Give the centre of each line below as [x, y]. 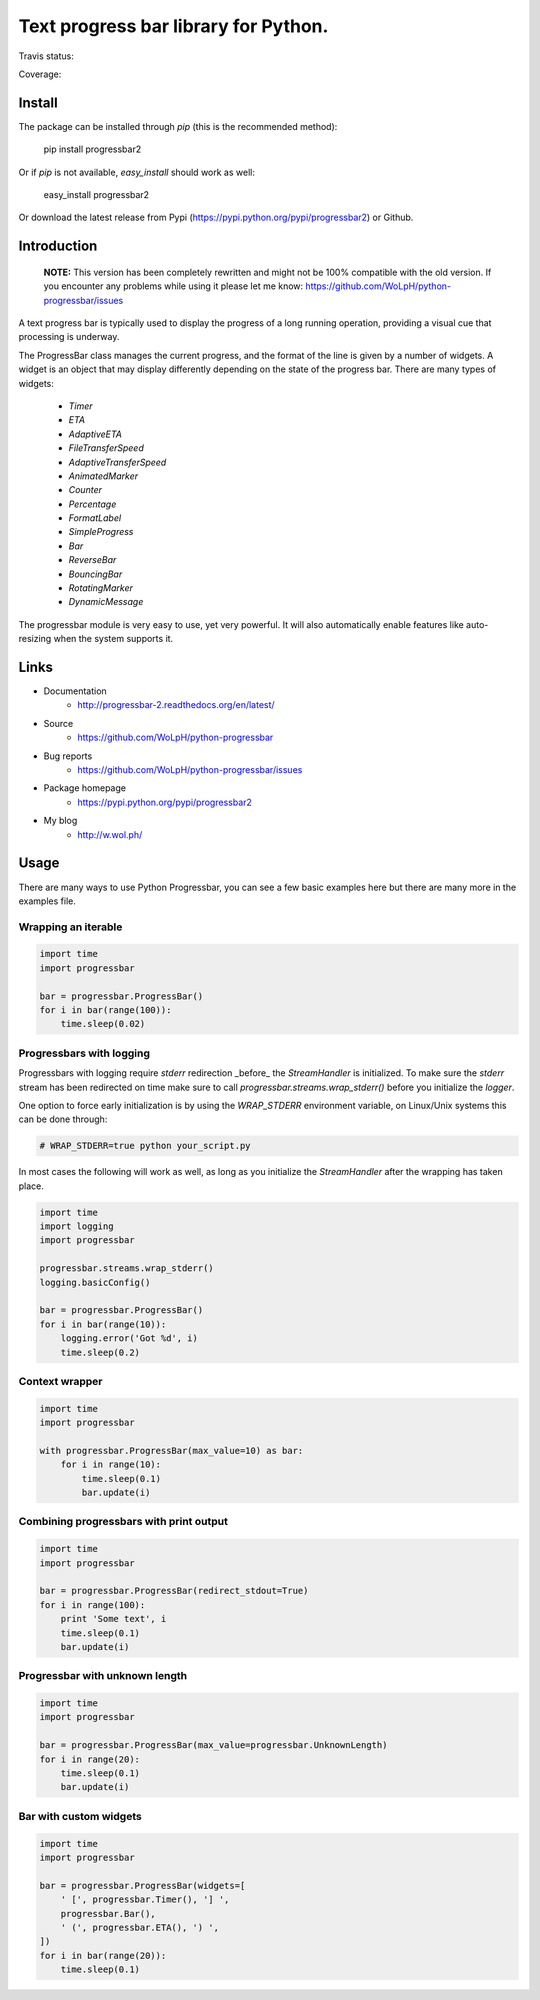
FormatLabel [95, 518]
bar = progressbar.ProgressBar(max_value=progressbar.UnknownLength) [213, 1745]
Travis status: [46, 56]
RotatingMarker [101, 588]
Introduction [58, 246]
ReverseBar [92, 560]
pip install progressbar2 [92, 149]
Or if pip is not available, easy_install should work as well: [136, 172]
